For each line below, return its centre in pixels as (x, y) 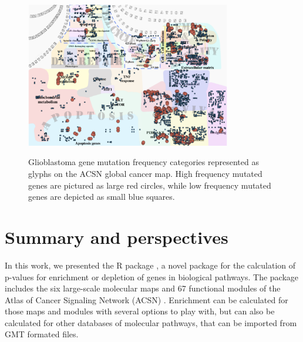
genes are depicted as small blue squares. (102, 197)
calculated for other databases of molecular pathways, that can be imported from (151, 322)
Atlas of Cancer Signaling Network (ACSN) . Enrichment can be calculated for (147, 299)
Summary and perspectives (117, 237)
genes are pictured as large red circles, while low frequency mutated (150, 185)
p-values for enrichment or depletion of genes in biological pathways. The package (152, 276)
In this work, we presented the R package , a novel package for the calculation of (150, 265)
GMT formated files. (42, 334)
